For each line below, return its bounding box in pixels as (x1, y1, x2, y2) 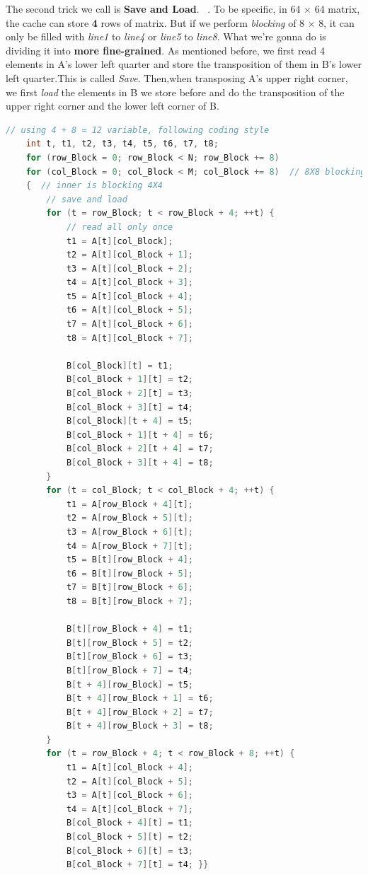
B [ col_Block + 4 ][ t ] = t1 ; (66, 818, 194, 828)
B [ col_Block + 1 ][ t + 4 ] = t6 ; (66, 429, 214, 440)
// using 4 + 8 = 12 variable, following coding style (6, 124, 270, 135)
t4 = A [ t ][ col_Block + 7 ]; (66, 804, 193, 814)
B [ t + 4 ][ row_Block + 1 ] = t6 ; (66, 693, 214, 704)
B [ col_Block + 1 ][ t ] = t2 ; (66, 374, 194, 385)
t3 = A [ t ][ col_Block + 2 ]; (66, 263, 193, 274)
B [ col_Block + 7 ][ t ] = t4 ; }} (66, 859, 209, 870)
